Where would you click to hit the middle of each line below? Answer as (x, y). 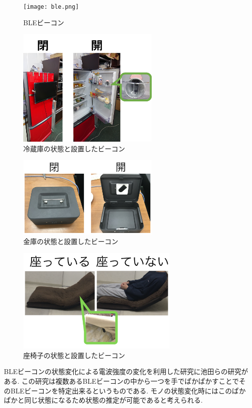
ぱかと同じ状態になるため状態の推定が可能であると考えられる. (103, 400)
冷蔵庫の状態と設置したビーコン (74, 148)
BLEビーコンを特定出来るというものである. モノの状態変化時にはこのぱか (128, 390)
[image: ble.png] (51, 7)
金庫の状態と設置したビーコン (71, 241)
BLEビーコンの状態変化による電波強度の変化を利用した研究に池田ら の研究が (126, 371)
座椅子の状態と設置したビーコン (74, 355)
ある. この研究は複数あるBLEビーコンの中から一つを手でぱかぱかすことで (121, 381)
